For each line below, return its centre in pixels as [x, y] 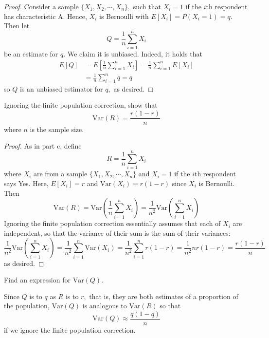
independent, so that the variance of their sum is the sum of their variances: [117, 233]
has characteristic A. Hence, [45, 16]
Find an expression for [37, 280]
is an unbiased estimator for [61, 88]
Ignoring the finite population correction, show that [81, 105]
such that [147, 6]
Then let [17, 26]
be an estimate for [31, 53]
